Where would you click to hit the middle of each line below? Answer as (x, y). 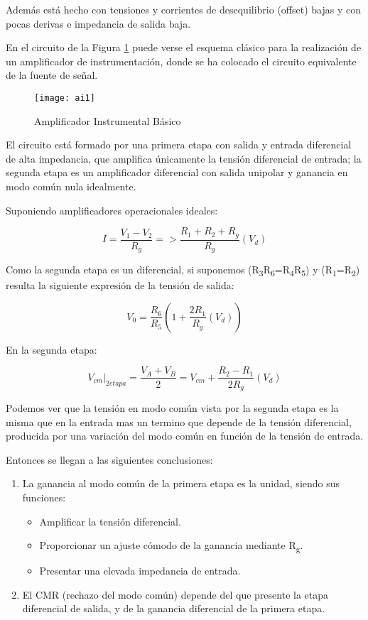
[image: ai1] (65, 98)
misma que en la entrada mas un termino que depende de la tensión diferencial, (179, 422)
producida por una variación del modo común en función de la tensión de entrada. (185, 436)
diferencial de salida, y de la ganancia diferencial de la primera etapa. (174, 608)
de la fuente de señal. (52, 75)
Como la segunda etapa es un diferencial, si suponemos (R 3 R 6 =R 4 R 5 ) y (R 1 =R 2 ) (183, 270)
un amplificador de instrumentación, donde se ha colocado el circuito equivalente (181, 61)
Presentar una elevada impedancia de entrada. (140, 571)
